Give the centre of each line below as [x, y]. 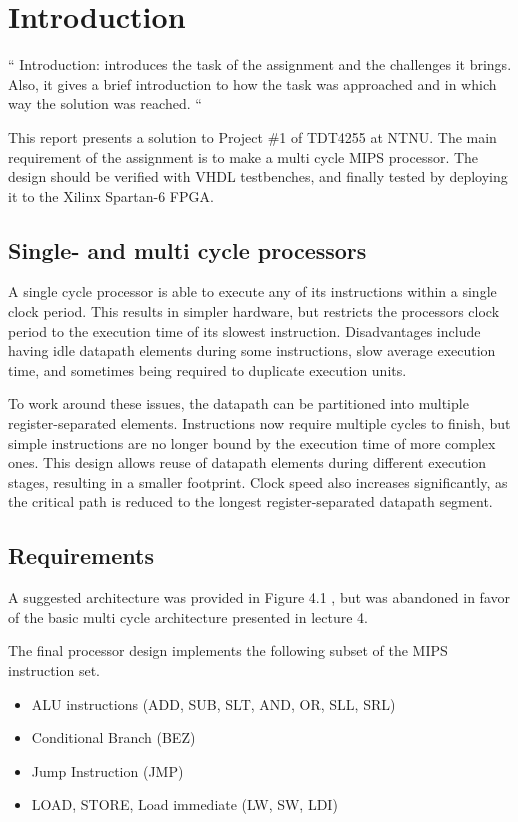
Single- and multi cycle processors [187, 249]
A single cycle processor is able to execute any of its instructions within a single [252, 291]
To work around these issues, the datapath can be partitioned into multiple [238, 403]
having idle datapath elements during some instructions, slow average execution [252, 350]
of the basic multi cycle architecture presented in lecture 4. [188, 616]
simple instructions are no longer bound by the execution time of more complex [252, 442]
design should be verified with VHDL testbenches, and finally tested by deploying [258, 176]
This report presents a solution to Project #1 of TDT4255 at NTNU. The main [252, 136]
